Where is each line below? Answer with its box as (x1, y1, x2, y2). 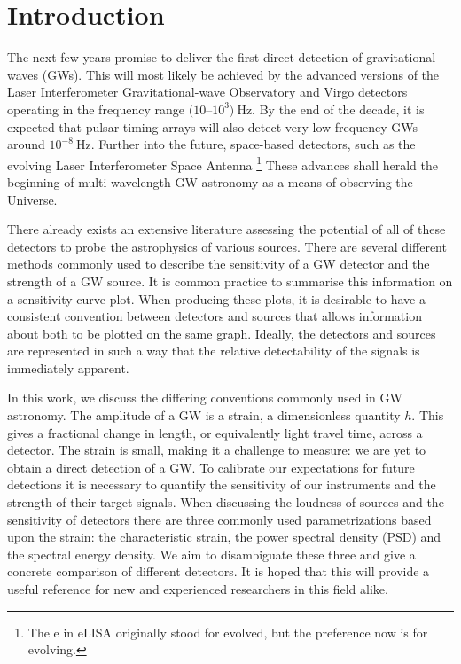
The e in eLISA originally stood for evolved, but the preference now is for (27, 622, 428, 641)
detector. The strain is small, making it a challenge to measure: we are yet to (7, 441, 426, 459)
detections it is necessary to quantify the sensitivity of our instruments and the (7, 475, 436, 494)
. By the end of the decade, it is (252, 99, 425, 118)
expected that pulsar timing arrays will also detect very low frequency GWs (7, 117, 418, 136)
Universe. (7, 190, 58, 208)
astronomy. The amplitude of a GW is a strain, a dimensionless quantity (7, 406, 401, 425)
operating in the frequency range (7, 99, 185, 118)
